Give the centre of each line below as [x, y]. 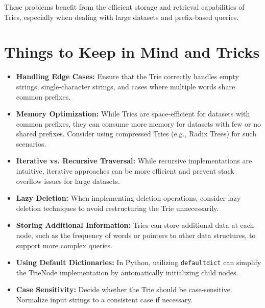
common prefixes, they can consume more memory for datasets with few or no [138, 123]
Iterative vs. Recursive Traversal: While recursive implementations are [134, 161]
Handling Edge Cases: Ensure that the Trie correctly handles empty [127, 76]
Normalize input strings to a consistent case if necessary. [104, 300]
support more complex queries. [64, 245]
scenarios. [31, 143]
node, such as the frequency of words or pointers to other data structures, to [136, 235]
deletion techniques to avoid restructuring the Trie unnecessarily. [117, 208]
